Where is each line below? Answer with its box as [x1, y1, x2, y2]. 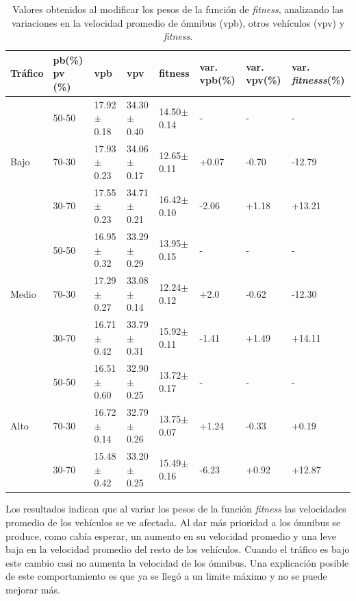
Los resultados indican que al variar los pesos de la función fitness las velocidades [5, 502, 346, 516]
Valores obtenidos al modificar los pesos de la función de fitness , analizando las [12, 2, 344, 16]
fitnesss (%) [291, 73, 345, 87]
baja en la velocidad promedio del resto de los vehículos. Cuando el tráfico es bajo [5, 542, 350, 556]
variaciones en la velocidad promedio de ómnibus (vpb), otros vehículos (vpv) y [11, 15, 345, 30]
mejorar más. [5, 582, 60, 596]
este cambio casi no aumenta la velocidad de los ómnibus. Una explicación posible [5, 555, 349, 569]
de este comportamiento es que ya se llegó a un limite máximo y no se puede [5, 569, 327, 583]
